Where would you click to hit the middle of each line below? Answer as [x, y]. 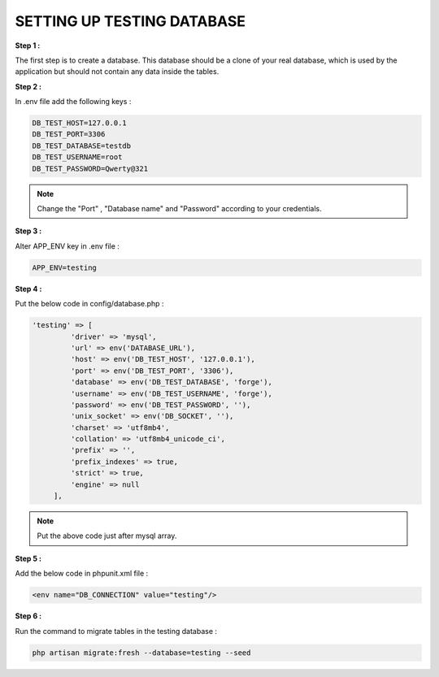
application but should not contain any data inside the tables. [117, 72]
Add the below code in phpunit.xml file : [82, 574]
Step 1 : [28, 46]
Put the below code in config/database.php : [89, 304]
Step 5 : [28, 558]
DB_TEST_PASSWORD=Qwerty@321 [90, 168]
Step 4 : [28, 289]
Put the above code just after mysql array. [107, 536]
